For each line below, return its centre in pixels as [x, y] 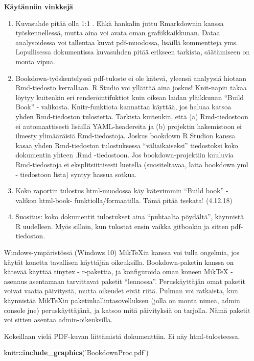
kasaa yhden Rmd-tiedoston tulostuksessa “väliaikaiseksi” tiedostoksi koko [127, 145]
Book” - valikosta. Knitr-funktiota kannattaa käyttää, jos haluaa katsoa [123, 107]
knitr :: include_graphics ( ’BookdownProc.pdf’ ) [76, 352]
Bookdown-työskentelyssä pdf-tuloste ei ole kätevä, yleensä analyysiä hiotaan [131, 78]
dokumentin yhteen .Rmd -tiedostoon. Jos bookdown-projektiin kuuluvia [125, 155]
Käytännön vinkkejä [39, 6]
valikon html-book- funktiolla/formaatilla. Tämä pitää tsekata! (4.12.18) [124, 200]
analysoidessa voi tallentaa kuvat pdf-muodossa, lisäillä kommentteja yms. [127, 42]
